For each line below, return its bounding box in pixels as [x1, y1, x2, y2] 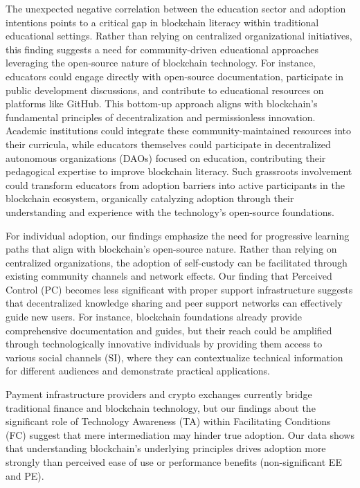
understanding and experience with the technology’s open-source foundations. [6, 204, 334, 219]
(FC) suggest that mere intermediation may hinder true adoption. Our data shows [6, 427, 354, 442]
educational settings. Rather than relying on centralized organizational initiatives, [6, 28, 352, 43]
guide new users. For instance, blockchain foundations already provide [6, 309, 303, 324]
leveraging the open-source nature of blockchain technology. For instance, [6, 55, 316, 70]
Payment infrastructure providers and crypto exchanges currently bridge [6, 387, 312, 401]
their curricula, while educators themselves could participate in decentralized [6, 136, 331, 151]
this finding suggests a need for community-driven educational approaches [6, 42, 319, 56]
